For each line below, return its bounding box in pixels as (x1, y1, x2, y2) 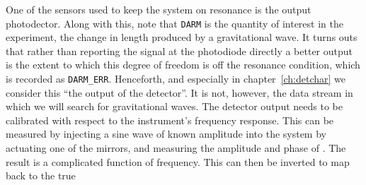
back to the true (6, 168, 76, 183)
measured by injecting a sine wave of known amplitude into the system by (6, 126, 326, 141)
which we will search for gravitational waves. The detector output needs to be (6, 99, 343, 114)
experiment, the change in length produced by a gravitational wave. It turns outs (6, 30, 358, 44)
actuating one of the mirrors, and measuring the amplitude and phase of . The (6, 141, 346, 155)
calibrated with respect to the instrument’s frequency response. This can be (6, 112, 334, 127)
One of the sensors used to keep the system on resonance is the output (6, 2, 311, 16)
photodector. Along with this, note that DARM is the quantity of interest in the (6, 16, 343, 30)
